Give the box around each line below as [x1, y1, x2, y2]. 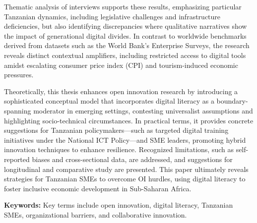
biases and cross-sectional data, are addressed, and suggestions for [32, 154, 233, 164]
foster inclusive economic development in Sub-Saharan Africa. [4, 183, 192, 193]
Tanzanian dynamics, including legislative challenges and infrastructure [4, 11, 221, 21]
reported [4, 154, 30, 164]
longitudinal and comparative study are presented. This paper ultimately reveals [4, 164, 249, 174]
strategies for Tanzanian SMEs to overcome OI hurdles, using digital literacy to [4, 173, 246, 184]
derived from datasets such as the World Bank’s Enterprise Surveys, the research [4, 40, 250, 51]
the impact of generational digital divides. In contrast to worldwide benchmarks [4, 30, 247, 41]
